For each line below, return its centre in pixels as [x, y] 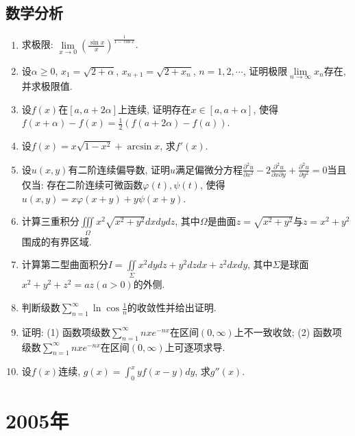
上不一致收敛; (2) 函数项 [288, 331]
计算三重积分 [50, 221]
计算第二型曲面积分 [65, 264]
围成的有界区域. [57, 241]
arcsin [139, 147]
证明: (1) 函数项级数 [66, 331]
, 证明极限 [265, 70]
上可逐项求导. [195, 347]
